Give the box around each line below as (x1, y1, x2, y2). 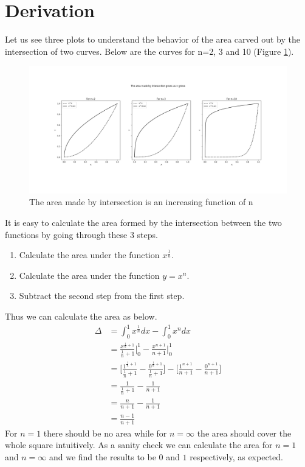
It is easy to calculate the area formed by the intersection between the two (5, 216, 282, 229)
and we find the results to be (49, 450, 156, 463)
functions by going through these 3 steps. (5, 228, 158, 241)
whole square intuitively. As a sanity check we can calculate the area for (5, 438, 273, 451)
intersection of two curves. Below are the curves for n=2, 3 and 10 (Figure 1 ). (5, 44, 294, 57)
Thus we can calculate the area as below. (5, 309, 157, 322)
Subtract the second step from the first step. (19, 289, 185, 302)
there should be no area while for (43, 426, 167, 439)
